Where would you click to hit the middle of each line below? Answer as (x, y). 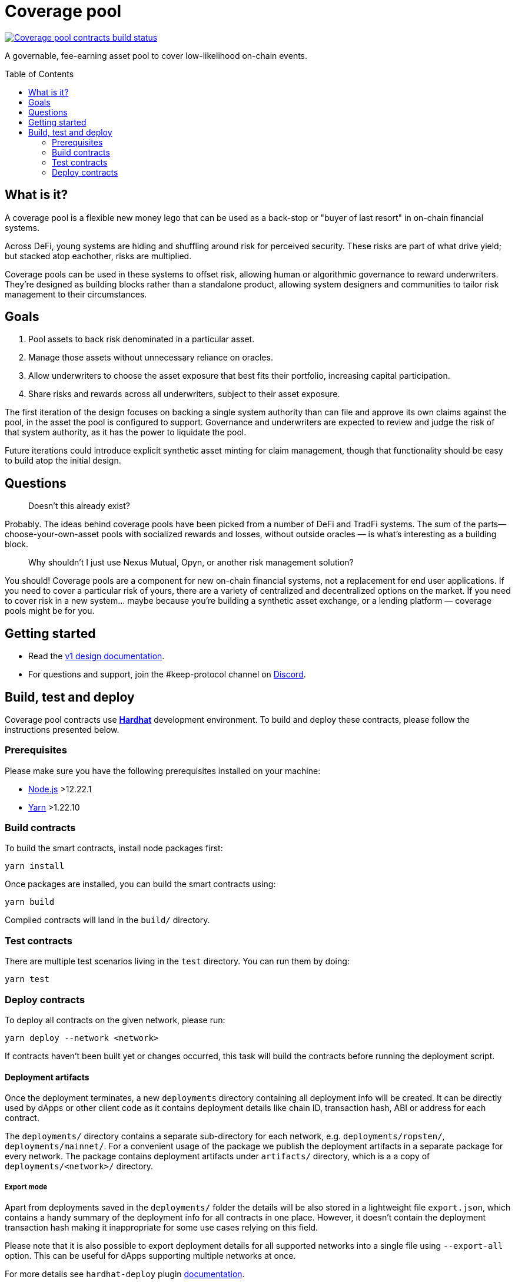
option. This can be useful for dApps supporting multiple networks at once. (150, 1255)
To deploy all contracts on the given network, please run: (115, 1020)
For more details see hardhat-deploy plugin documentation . (125, 1274)
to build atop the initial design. (63, 461)
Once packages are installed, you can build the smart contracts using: (140, 884)
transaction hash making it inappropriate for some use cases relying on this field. (162, 1227)
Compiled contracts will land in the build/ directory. (107, 920)
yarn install (35, 866)
